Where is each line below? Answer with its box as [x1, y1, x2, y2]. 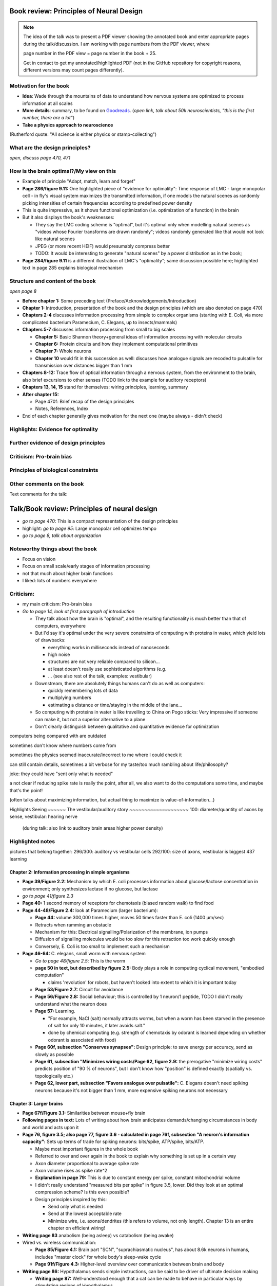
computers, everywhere [35, 622, 86, 629]
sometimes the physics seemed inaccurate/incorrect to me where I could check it [9, 752, 182, 758]
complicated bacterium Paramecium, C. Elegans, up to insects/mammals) [22, 319, 177, 325]
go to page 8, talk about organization [22, 532, 102, 539]
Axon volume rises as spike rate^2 [35, 1168, 108, 1174]
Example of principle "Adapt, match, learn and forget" [22, 178, 136, 185]
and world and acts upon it [22, 1124, 79, 1130]
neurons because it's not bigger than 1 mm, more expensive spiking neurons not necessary [35, 1087, 228, 1093]
